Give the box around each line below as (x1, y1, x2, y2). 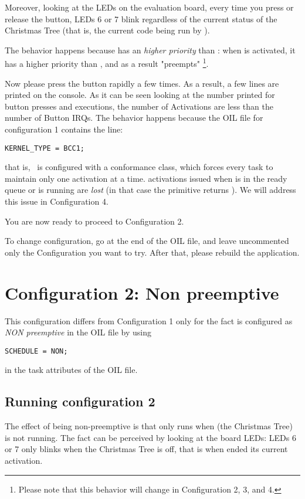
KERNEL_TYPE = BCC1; (5, 144, 85, 152)
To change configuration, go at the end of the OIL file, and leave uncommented (5, 235, 289, 247)
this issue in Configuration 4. (5, 195, 109, 208)
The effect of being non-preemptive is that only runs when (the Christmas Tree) (5, 420, 293, 432)
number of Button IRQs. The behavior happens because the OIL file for (5, 111, 263, 124)
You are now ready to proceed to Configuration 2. (5, 215, 184, 227)
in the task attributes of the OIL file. (5, 364, 138, 376)
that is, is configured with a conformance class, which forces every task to (5, 161, 273, 173)
